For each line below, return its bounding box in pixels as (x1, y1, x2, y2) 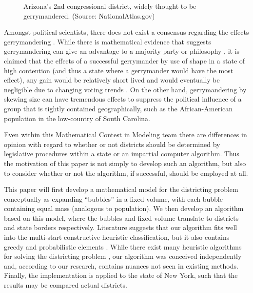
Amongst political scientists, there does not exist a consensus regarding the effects (4, 27, 249, 37)
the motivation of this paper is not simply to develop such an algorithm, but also (4, 158, 246, 168)
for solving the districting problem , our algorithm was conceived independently (4, 251, 242, 261)
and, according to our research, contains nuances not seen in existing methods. (4, 260, 238, 271)
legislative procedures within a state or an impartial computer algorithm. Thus (4, 148, 239, 159)
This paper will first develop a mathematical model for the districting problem (4, 184, 238, 194)
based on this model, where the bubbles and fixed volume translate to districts (4, 212, 239, 223)
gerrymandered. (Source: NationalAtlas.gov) (23, 10, 155, 21)
